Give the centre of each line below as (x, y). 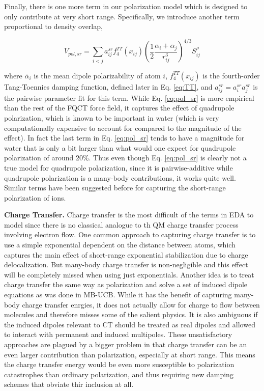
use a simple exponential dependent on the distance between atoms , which (120, 245)
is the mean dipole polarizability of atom (97, 75)
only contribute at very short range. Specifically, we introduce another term (122, 16)
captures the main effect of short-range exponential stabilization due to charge (126, 254)
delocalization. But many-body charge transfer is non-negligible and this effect (126, 264)
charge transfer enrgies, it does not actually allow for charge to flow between (141, 304)
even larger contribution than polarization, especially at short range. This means (130, 354)
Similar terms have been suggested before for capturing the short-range (115, 188)
